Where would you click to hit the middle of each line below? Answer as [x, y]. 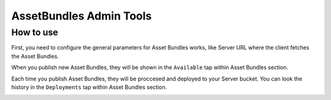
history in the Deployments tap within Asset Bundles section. [89, 87]
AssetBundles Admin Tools [82, 16]
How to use [35, 32]
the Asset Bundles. [35, 56]
